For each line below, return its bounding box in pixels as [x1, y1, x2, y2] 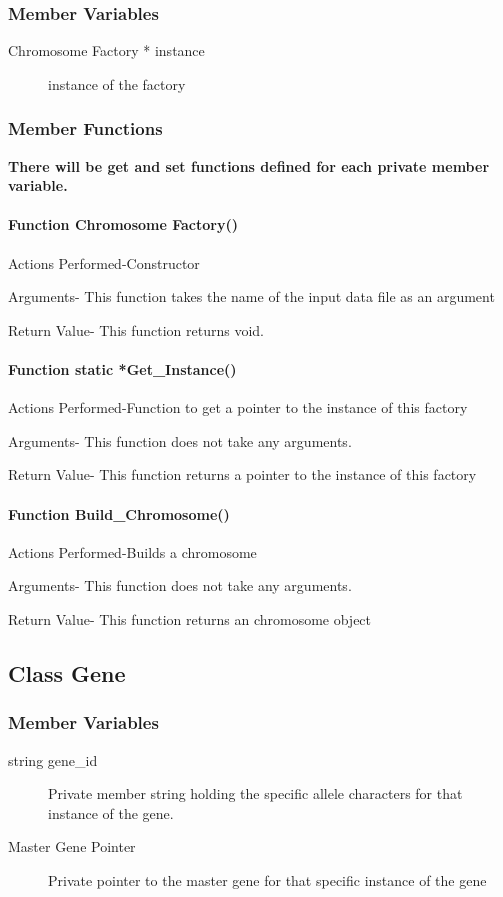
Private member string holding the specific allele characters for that [48, 783, 463, 804]
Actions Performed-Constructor [8, 252, 200, 273]
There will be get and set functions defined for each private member [8, 155, 490, 176]
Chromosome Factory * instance [8, 40, 205, 61]
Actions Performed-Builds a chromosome [8, 541, 257, 562]
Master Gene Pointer [8, 836, 136, 857]
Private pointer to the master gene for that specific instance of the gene [48, 869, 487, 890]
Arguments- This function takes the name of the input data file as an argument [8, 286, 495, 307]
